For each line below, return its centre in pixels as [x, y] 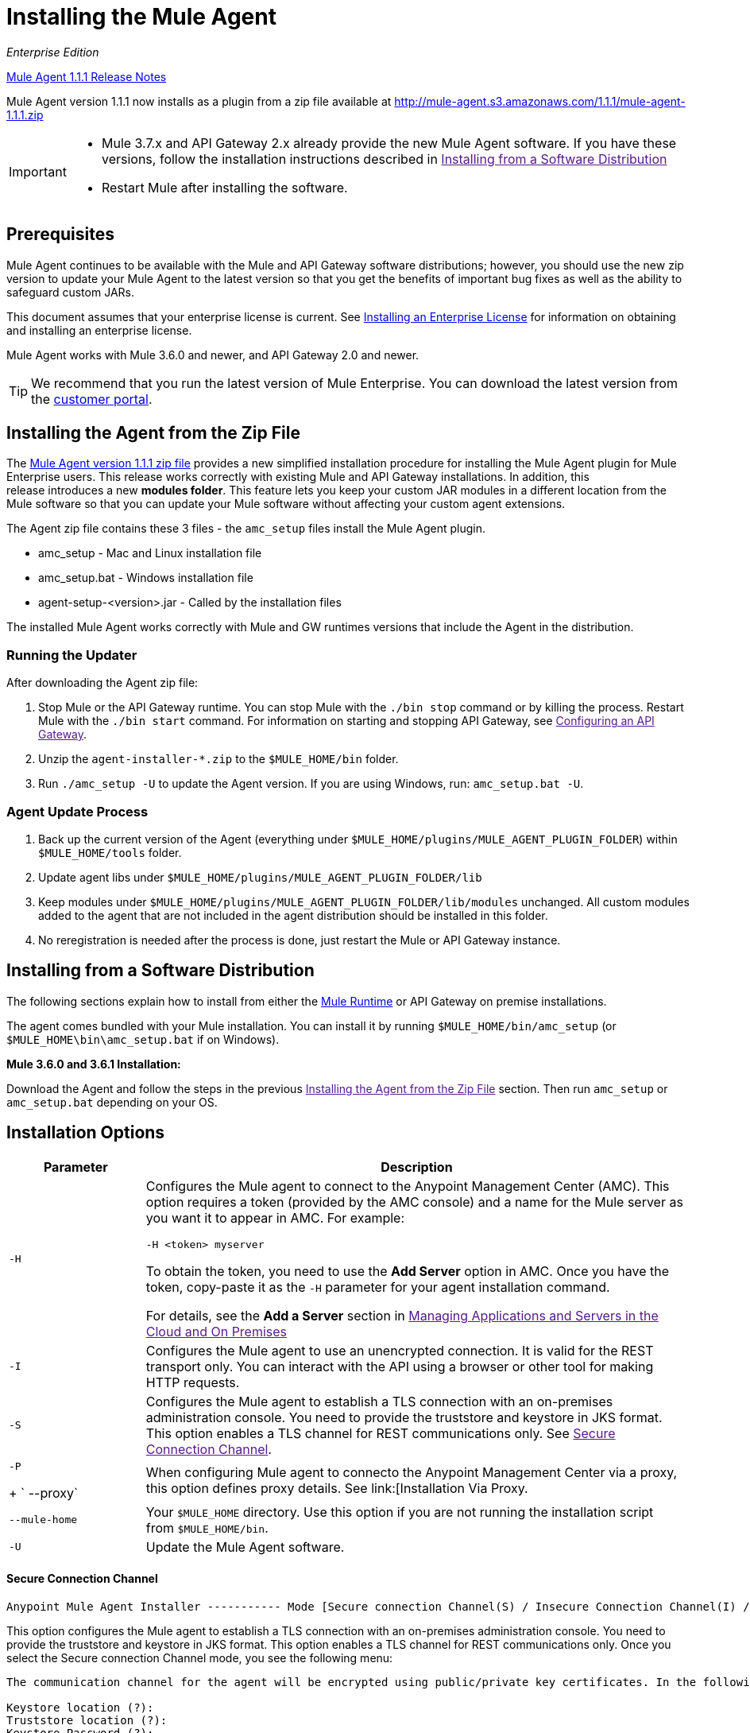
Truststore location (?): [87, 1720]
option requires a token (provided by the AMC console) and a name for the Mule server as [414, 1202]
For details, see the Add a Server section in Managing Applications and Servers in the [402, 1315]
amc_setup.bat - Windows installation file [146, 578]
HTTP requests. [193, 1382]
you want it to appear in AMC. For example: [275, 1217]
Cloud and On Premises [216, 1331]
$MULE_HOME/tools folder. [110, 852]
